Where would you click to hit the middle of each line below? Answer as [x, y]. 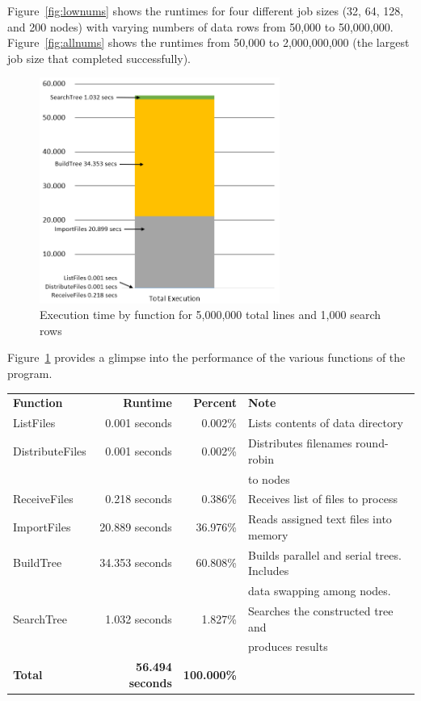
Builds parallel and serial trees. [325, 554]
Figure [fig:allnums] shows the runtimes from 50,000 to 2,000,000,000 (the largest [208, 42]
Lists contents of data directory [326, 423]
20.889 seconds [136, 527]
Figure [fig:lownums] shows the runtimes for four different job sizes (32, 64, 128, [206, 10]
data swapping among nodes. [320, 591]
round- [372, 443]
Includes [269, 571]
